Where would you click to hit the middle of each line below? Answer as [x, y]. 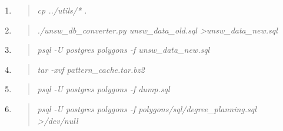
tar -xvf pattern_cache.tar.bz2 [91, 69]
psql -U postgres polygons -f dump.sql [104, 89]
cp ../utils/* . [62, 10]
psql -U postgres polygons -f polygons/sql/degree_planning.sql [147, 108]
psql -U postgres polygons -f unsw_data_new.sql [124, 50]
